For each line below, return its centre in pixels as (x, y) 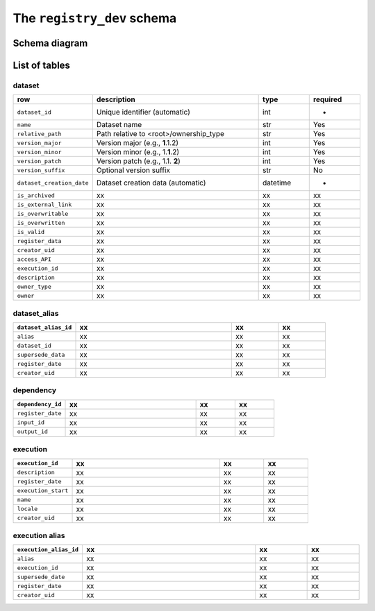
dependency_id (39, 404)
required (327, 99)
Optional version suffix (133, 170)
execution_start (43, 491)
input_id (31, 422)
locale (27, 509)
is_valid (31, 232)
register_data (39, 241)
